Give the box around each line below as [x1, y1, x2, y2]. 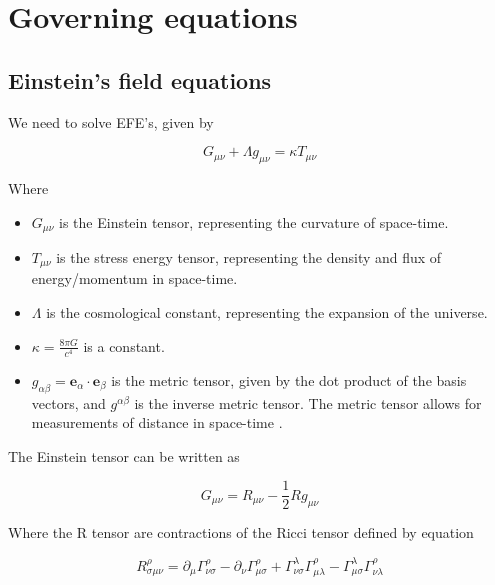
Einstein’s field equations [8, 64, 272, 95]
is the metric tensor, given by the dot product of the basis [111, 369, 467, 390]
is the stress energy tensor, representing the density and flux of [56, 247, 442, 268]
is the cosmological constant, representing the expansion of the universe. [46, 302, 488, 323]
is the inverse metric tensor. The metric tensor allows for [134, 392, 482, 413]
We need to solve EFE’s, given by [8, 111, 214, 132]
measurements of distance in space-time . [31, 412, 283, 433]
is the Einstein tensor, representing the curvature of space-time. [59, 211, 449, 232]
